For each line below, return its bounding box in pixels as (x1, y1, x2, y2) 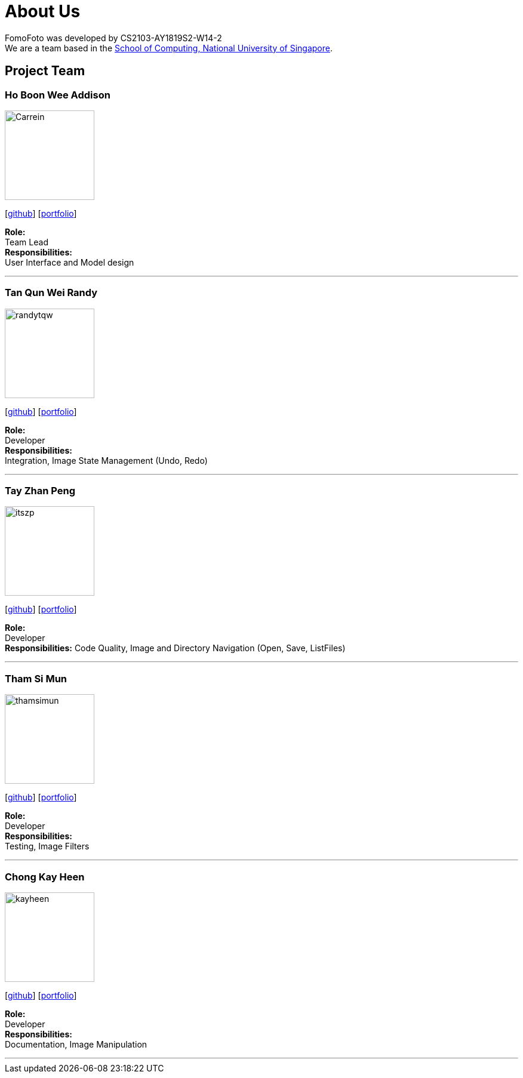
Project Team (5, 63, 85, 79)
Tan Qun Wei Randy (5, 287, 98, 299)
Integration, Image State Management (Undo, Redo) (5, 455, 208, 466)
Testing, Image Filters (5, 841, 90, 852)
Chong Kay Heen (5, 870, 85, 883)
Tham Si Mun (5, 672, 67, 685)
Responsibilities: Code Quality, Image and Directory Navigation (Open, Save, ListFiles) (5, 643, 346, 654)
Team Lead (5, 236, 48, 247)
